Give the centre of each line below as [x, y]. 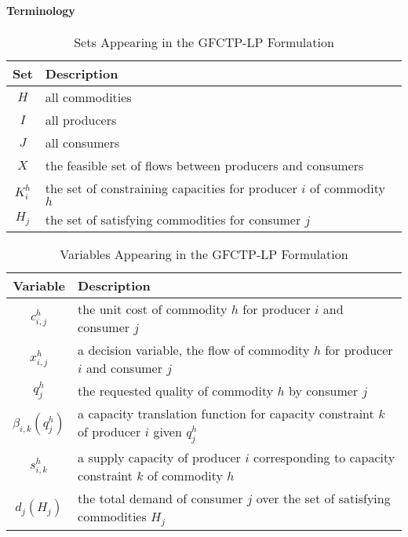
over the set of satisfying [323, 498]
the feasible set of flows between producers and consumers [204, 165]
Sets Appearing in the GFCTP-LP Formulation [204, 42]
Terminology [41, 10]
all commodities [88, 97]
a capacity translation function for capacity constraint [226, 413]
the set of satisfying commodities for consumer [173, 219]
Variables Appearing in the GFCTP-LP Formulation [204, 254]
